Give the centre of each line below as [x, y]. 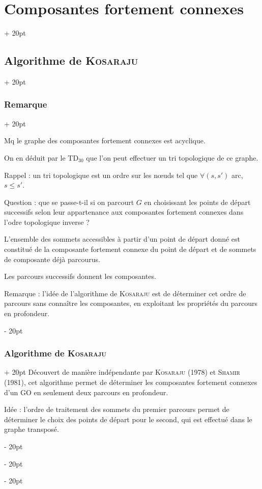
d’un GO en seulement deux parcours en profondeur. [86, 392]
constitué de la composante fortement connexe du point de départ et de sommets [130, 249]
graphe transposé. [32, 429]
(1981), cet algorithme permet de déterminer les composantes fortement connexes [131, 382]
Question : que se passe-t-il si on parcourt [69, 202]
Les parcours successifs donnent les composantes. [80, 276]
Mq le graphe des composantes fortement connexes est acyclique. [105, 140]
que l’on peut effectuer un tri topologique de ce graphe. [172, 157]
